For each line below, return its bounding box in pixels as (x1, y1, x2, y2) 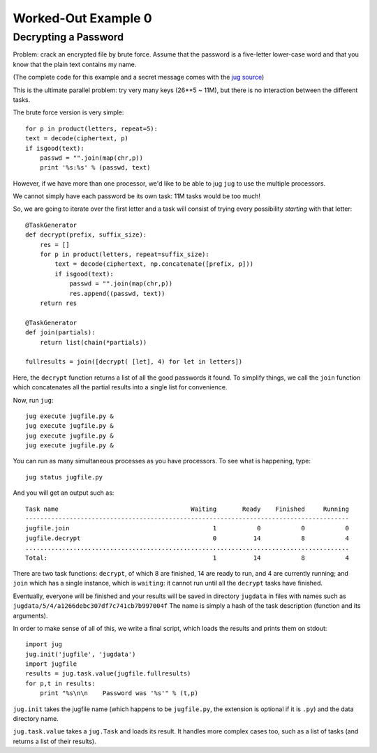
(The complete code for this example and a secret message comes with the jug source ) (13, 73, 265, 82)
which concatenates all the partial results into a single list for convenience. (13, 383, 228, 392)
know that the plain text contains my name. (13, 60, 137, 68)
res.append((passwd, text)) (69, 290, 165, 297)
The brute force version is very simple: (13, 108, 124, 117)
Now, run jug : (13, 396, 54, 404)
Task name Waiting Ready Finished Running (25, 505, 349, 513)
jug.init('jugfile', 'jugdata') (25, 650, 136, 658)
